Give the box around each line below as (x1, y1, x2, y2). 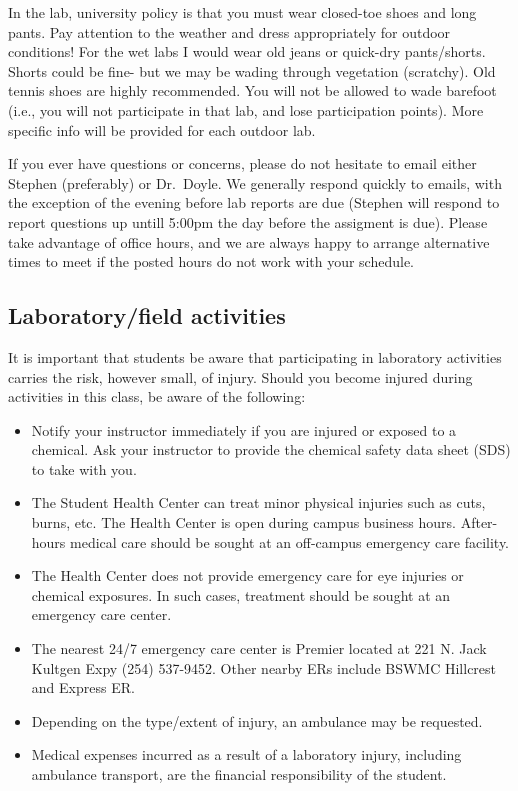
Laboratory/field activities (8, 300, 286, 331)
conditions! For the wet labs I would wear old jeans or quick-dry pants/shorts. (8, 41, 486, 62)
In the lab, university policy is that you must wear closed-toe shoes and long (8, 2, 477, 22)
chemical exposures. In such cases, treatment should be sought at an (31, 584, 451, 605)
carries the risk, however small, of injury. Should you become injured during (8, 366, 473, 387)
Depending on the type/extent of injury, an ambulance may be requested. (31, 710, 483, 731)
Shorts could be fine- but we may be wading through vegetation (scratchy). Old (8, 60, 496, 81)
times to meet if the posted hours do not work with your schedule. (8, 251, 415, 272)
